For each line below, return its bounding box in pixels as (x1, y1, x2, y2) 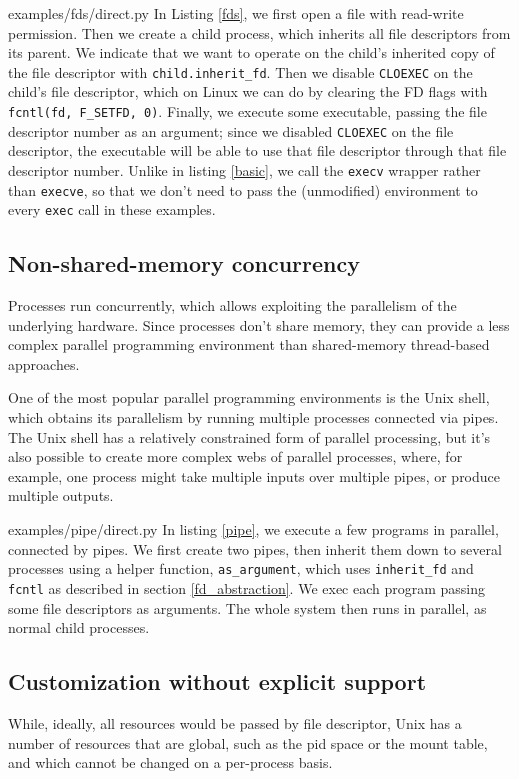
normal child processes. (8, 617, 150, 638)
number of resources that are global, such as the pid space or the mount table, (8, 732, 488, 753)
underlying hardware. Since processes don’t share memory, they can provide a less (8, 314, 510, 335)
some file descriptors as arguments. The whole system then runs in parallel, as (8, 597, 487, 618)
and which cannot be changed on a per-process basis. (8, 752, 333, 773)
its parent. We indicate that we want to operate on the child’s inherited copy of (8, 42, 495, 63)
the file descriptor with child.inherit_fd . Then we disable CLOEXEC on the (8, 61, 473, 82)
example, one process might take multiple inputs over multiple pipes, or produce (8, 465, 501, 486)
